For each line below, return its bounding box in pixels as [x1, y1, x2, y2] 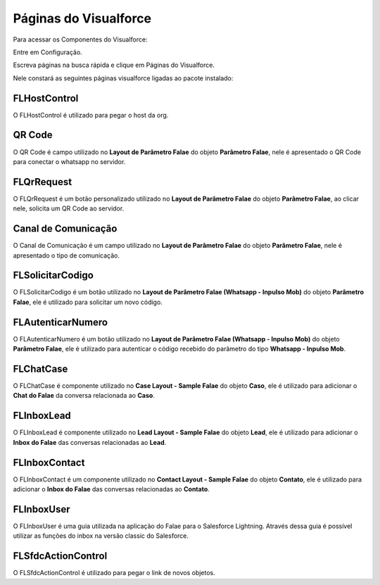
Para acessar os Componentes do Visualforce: [13, 35, 148, 44]
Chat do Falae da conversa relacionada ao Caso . [13, 391, 155, 400]
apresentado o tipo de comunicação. [13, 251, 120, 260]
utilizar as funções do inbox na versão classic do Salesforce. [13, 531, 189, 540]
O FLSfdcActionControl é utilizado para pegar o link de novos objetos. [13, 569, 216, 577]
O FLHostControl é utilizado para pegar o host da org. [13, 111, 169, 119]
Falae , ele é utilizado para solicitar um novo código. [13, 298, 163, 306]
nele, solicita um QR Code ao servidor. [13, 204, 125, 213]
